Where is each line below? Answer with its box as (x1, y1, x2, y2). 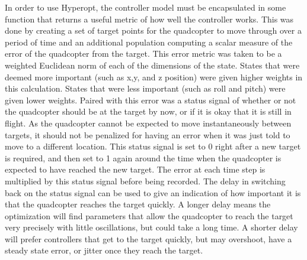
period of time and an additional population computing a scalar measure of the (5, 35, 293, 48)
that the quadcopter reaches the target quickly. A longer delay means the (5, 198, 271, 210)
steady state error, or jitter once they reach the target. (5, 244, 203, 256)
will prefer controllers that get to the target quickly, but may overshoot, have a (5, 232, 292, 245)
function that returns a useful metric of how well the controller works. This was (5, 12, 294, 25)
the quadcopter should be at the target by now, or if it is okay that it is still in (5, 105, 292, 118)
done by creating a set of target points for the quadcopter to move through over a (5, 24, 302, 37)
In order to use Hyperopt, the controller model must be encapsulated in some (5, 1, 286, 13)
